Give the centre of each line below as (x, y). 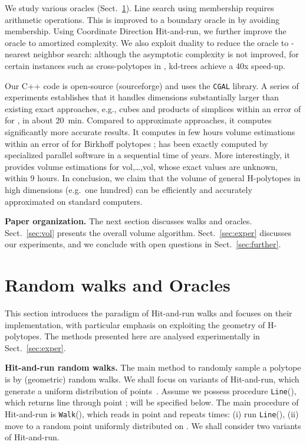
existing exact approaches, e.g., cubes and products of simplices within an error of (153, 108)
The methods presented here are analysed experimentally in (152, 336)
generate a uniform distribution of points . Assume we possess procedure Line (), (151, 390)
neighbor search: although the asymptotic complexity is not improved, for (166, 54)
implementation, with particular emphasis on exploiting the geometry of (135, 324)
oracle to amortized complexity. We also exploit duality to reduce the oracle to (147, 42)
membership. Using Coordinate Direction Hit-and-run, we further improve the (146, 31)
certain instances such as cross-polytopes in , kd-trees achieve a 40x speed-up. (145, 65)
